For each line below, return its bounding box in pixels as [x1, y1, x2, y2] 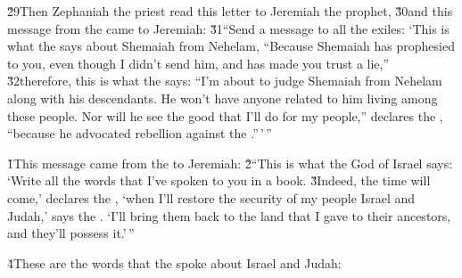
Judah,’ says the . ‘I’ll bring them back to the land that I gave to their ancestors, [7, 206, 451, 225]
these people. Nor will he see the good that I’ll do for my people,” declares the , [7, 106, 443, 125]
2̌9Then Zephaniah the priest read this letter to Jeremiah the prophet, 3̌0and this [7, 2, 453, 20]
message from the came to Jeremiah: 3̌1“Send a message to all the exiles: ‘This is [7, 19, 450, 37]
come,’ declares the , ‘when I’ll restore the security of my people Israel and [7, 188, 416, 207]
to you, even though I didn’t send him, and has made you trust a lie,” [7, 53, 390, 72]
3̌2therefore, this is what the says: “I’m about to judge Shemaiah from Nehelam [7, 71, 442, 90]
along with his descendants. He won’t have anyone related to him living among [7, 88, 438, 107]
